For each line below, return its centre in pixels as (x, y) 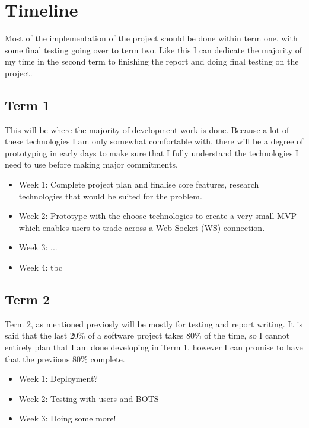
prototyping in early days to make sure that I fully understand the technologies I (152, 152)
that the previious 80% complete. (65, 358)
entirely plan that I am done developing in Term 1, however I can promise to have (154, 347)
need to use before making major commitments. (91, 164)
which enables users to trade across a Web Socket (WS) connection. (142, 227)
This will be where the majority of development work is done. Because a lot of (147, 129)
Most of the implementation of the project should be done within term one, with (151, 38)
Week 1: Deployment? (58, 379)
